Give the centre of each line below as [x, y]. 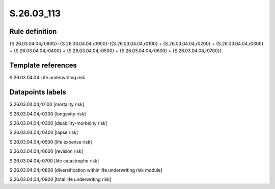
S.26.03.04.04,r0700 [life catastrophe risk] [54, 160]
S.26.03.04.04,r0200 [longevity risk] [48, 114]
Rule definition [33, 31]
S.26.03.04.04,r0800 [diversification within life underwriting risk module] [86, 170]
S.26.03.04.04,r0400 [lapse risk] [44, 132]
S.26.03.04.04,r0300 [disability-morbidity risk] [58, 123]
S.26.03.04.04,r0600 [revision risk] [46, 151]
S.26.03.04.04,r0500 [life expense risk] [51, 142]
